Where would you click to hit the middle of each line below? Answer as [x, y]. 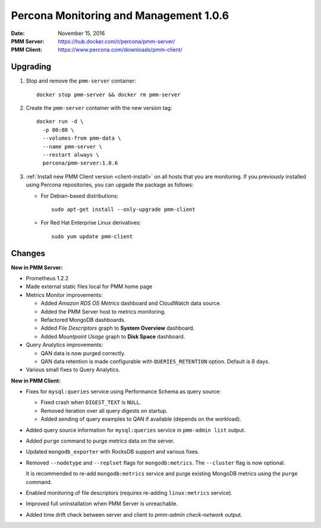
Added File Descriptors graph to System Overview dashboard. [118, 328]
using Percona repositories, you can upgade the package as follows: [110, 185]
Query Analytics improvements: [64, 345]
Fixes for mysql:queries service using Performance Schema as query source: [123, 391]
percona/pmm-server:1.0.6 [80, 163]
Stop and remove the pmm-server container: [81, 81]
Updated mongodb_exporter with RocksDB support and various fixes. [113, 452]
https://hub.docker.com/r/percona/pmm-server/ [117, 41]
